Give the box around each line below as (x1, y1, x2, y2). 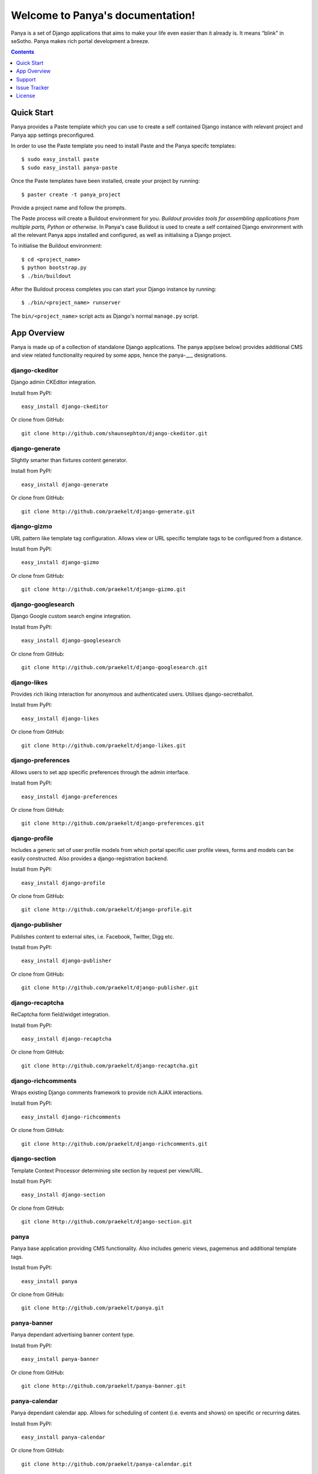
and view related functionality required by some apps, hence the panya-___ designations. (11, 351, 227, 359)
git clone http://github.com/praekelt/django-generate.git (21, 508, 196, 515)
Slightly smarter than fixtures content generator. (11, 456, 128, 463)
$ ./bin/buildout (21, 272, 71, 279)
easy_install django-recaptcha (21, 1035, 112, 1042)
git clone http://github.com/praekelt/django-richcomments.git (21, 1140, 208, 1147)
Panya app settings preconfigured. (11, 131, 95, 139)
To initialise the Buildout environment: (11, 242, 102, 249)
